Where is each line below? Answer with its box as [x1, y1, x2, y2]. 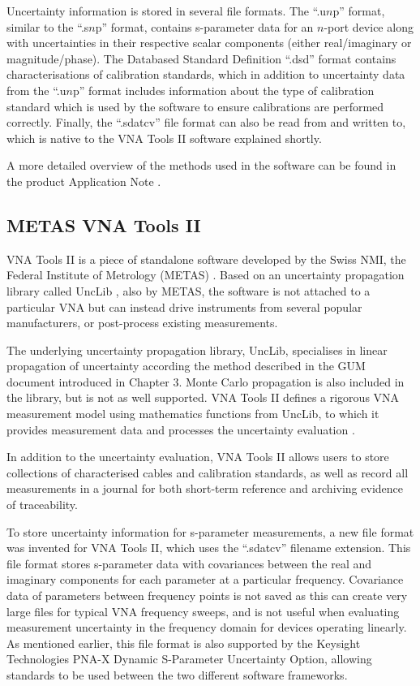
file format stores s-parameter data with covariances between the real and [6, 554, 372, 572]
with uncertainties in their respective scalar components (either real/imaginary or [6, 34, 412, 51]
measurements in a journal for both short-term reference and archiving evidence [6, 480, 403, 497]
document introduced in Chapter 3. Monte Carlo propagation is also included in [6, 373, 405, 390]
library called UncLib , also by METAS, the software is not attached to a [6, 282, 371, 299]
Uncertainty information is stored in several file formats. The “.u [6, 2, 327, 19]
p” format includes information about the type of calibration [72, 81, 375, 98]
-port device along [324, 18, 414, 35]
